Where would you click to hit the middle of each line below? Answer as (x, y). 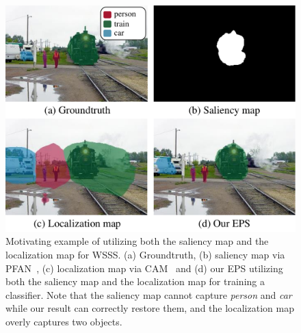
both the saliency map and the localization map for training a (135, 281)
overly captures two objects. (64, 321)
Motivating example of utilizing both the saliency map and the (137, 241)
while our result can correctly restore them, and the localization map (150, 308)
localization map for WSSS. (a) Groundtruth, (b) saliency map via (145, 255)
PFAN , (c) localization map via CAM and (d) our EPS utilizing (144, 268)
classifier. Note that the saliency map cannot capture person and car (149, 294)
